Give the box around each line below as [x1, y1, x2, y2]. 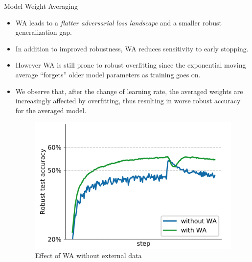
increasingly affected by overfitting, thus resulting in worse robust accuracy [15, 95, 241, 106]
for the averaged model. [15, 105, 87, 115]
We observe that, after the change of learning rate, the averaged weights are [15, 86, 243, 96]
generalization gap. [15, 27, 72, 37]
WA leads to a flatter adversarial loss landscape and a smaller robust [15, 17, 222, 27]
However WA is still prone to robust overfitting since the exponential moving [15, 60, 246, 70]
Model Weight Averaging [4, 1, 78, 11]
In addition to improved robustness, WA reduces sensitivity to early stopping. [15, 43, 249, 53]
